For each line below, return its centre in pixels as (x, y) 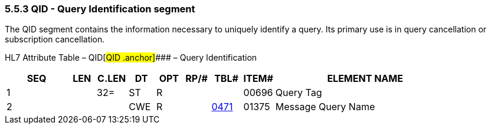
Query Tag (299, 93)
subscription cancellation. (55, 39)
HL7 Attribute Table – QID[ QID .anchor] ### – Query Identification (131, 58)
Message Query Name (325, 107)
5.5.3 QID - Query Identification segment (100, 9)
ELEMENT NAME (365, 79)
